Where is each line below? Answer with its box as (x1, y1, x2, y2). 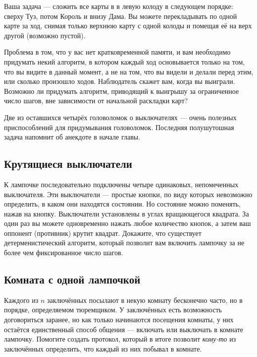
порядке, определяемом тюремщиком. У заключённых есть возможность (4, 304, 222, 315)
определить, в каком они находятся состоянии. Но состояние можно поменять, (4, 199, 241, 209)
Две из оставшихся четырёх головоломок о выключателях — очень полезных (4, 112, 237, 122)
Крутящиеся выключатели (4, 156, 132, 171)
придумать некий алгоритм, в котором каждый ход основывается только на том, (4, 56, 245, 67)
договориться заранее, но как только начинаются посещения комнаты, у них (4, 314, 234, 325)
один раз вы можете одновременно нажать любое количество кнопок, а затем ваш (4, 218, 251, 228)
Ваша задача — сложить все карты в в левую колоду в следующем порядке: (4, 1, 233, 11)
